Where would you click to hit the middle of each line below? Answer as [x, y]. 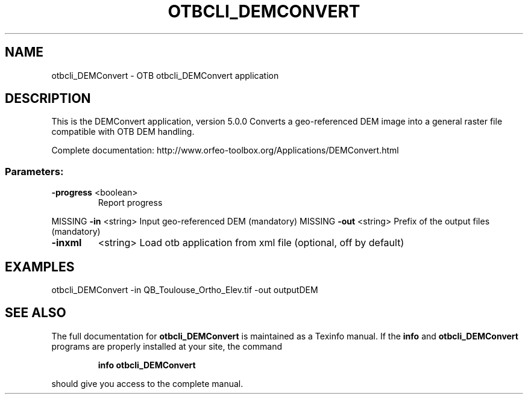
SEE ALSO [36, 313]
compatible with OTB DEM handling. [123, 132]
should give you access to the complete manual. [147, 383]
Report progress [130, 203]
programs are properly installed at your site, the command [167, 346]
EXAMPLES [40, 267]
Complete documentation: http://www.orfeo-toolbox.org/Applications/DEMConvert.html [225, 150]
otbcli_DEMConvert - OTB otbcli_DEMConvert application [165, 75]
